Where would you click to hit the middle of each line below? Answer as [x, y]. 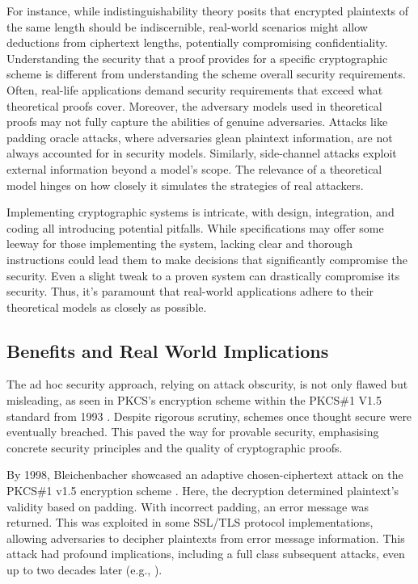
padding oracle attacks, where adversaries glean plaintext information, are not [200, 137]
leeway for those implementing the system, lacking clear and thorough [180, 244]
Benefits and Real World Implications [168, 350]
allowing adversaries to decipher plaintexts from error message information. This [206, 538]
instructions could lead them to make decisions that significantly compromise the [207, 259]
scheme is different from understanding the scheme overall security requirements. [206, 74]
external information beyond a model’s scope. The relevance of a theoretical [194, 168]
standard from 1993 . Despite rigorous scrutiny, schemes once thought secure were [209, 416]
